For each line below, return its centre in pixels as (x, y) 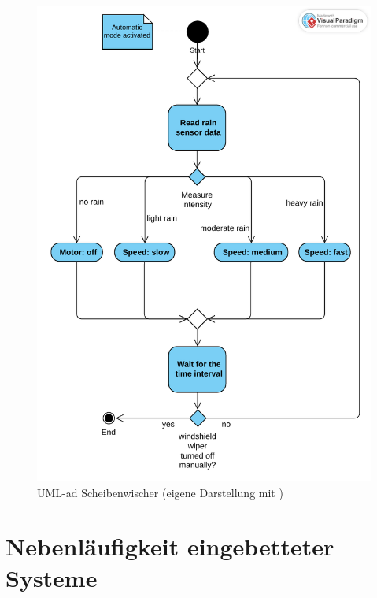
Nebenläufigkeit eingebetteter (170, 546)
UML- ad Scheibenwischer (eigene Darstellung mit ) (160, 492)
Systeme (52, 577)
